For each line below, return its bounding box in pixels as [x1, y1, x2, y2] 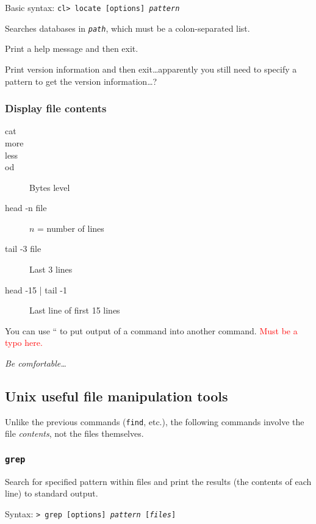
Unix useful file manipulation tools [5, 387, 228, 406]
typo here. [5, 336, 43, 349]
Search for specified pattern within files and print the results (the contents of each [5, 475, 312, 487]
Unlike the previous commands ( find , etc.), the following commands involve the [5, 415, 304, 428]
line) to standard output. [5, 487, 98, 500]
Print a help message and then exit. [5, 42, 138, 55]
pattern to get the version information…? [5, 74, 157, 87]
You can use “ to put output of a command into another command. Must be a [5, 324, 298, 337]
